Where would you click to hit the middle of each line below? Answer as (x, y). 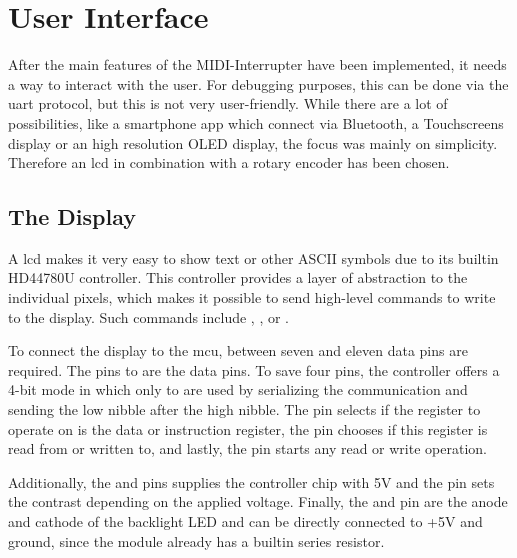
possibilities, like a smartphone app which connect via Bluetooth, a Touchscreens (256, 122)
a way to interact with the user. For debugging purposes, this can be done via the (258, 83)
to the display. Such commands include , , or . (148, 316)
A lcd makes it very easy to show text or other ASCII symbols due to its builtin (253, 257)
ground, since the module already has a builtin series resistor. (196, 540)
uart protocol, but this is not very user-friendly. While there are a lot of (228, 103)
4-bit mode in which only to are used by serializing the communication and (238, 389)
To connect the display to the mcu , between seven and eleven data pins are (238, 350)
